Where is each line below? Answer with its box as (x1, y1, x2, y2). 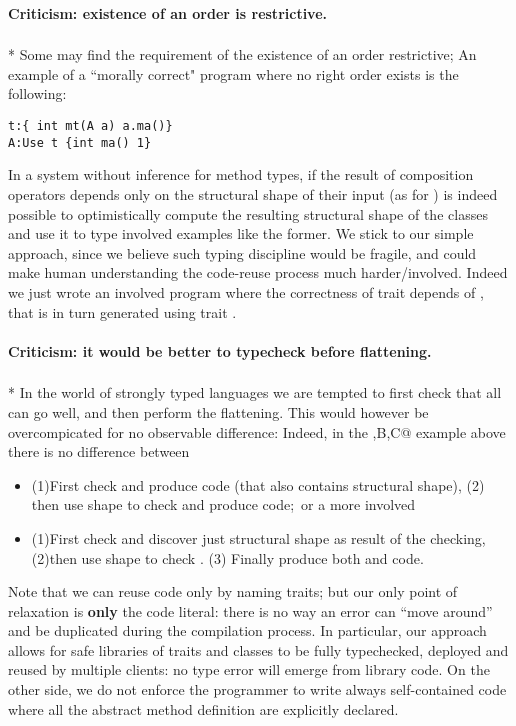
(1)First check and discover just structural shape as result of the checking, (31, 527, 486, 548)
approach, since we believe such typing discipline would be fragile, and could (8, 242, 477, 263)
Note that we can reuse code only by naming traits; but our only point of (8, 581, 458, 602)
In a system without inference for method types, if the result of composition (8, 164, 474, 185)
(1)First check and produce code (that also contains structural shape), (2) (31, 474, 485, 495)
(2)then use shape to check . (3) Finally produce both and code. (31, 547, 424, 568)
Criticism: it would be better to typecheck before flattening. (8, 340, 432, 361)
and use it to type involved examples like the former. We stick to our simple (8, 223, 474, 244)
